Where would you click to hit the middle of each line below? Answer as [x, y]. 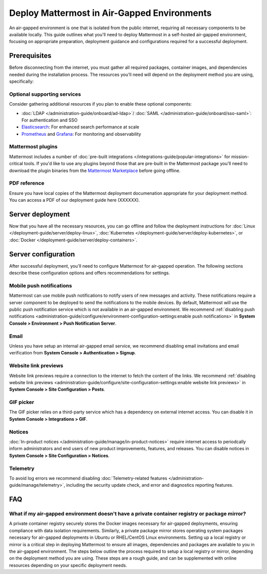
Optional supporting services [45, 94]
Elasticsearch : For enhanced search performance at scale [80, 127]
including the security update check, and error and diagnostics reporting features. [150, 485]
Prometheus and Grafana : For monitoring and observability [81, 134]
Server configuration [42, 254]
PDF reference [27, 183]
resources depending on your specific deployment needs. [68, 565]
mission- [240, 157]
